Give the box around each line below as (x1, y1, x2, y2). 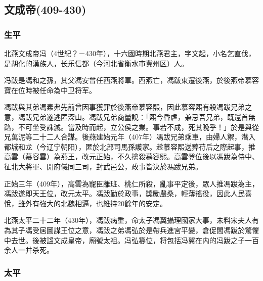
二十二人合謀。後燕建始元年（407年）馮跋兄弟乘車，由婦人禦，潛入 (32, 131, 255, 142)
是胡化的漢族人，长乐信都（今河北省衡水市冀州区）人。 (4, 58, 188, 68)
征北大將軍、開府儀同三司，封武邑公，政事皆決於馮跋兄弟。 (4, 161, 202, 171)
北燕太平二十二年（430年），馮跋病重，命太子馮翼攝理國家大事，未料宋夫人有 (4, 215, 259, 225)
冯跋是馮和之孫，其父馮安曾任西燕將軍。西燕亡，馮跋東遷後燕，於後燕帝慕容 (4, 75, 259, 85)
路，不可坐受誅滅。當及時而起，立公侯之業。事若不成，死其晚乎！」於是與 (4, 121, 252, 132)
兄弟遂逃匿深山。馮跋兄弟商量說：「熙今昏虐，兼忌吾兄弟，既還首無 (32, 111, 255, 122)
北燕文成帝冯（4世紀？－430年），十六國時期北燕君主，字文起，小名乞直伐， (4, 48, 255, 58)
